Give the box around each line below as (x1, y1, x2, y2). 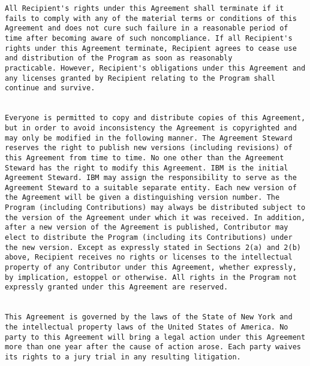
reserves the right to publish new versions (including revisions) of (5, 144, 293, 152)
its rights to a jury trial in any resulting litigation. (5, 352, 241, 361)
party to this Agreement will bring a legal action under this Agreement (5, 333, 306, 341)
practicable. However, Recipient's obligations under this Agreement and (5, 63, 306, 72)
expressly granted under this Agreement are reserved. (5, 283, 228, 292)
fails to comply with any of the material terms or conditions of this (5, 14, 297, 23)
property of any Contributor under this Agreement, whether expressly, (5, 263, 297, 272)
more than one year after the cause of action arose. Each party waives (5, 343, 301, 352)
